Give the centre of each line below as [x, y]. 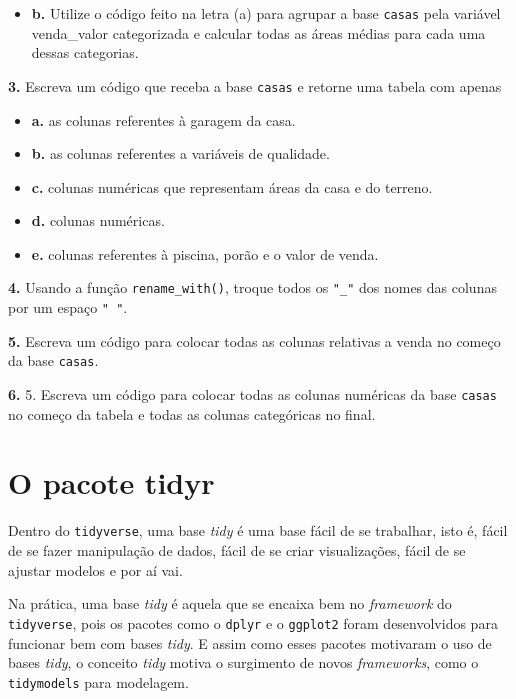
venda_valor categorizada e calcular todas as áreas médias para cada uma [258, 32]
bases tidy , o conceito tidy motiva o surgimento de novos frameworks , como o [243, 662]
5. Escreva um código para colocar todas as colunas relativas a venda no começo [254, 340]
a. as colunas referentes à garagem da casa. [163, 119]
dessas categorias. [85, 52]
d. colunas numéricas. [98, 220]
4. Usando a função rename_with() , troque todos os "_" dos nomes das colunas [252, 287]
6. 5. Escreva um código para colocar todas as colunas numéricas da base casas [252, 394]
